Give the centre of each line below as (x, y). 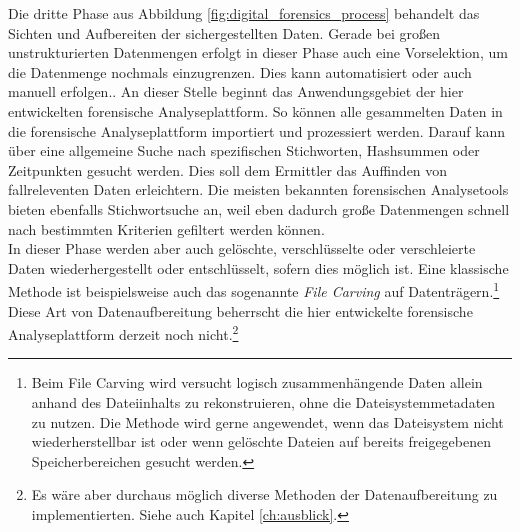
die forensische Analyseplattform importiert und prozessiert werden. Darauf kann (257, 130)
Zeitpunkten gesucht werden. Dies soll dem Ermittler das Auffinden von (228, 169)
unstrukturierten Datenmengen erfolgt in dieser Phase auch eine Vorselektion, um (258, 52)
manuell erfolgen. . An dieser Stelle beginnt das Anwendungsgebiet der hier (236, 91)
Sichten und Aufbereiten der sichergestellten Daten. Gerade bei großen (224, 32)
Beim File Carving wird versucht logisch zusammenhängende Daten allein (257, 382)
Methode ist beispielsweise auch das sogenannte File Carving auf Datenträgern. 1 (254, 289)
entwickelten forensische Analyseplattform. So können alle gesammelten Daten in (255, 110)
